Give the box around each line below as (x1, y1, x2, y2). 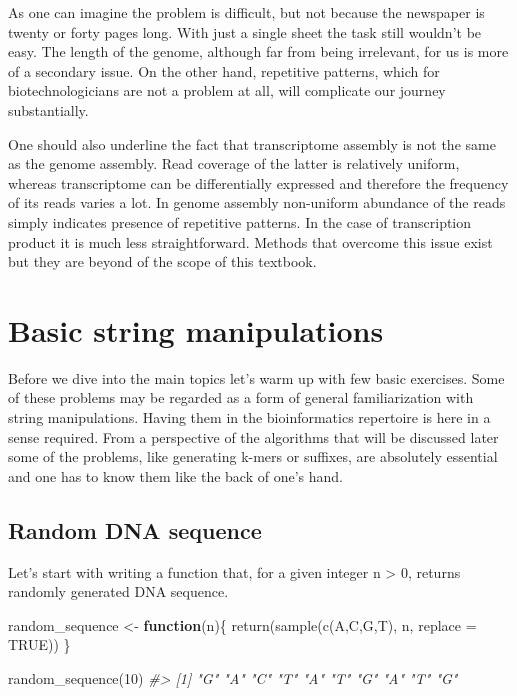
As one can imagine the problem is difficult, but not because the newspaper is (8, 2, 485, 22)
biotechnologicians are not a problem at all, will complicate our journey (8, 80, 446, 101)
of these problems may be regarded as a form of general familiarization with (8, 387, 474, 408)
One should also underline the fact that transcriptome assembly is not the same (8, 133, 496, 154)
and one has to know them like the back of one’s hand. (8, 465, 343, 486)
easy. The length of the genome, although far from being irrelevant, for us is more (8, 41, 509, 62)
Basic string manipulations (8, 309, 384, 350)
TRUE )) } (8, 634, 71, 655)
